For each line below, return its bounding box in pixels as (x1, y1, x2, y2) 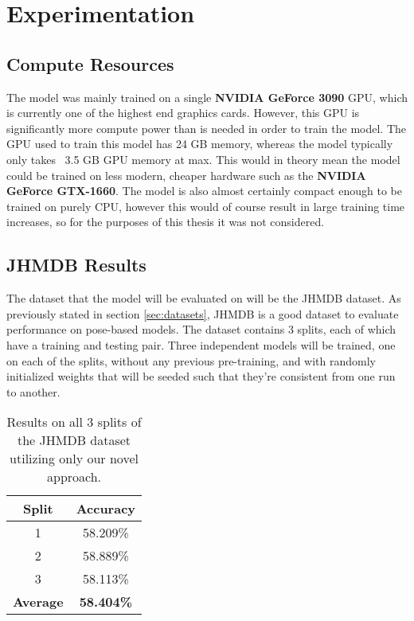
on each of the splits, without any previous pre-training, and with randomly (6, 352, 377, 369)
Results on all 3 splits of (6, 412, 142, 432)
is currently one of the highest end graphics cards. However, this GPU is (6, 104, 360, 121)
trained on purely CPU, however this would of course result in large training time (6, 197, 405, 214)
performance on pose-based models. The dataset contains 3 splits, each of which (6, 321, 396, 338)
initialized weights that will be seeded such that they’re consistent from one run (6, 368, 396, 385)
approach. (46, 467, 102, 486)
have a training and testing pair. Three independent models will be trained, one (6, 336, 396, 353)
